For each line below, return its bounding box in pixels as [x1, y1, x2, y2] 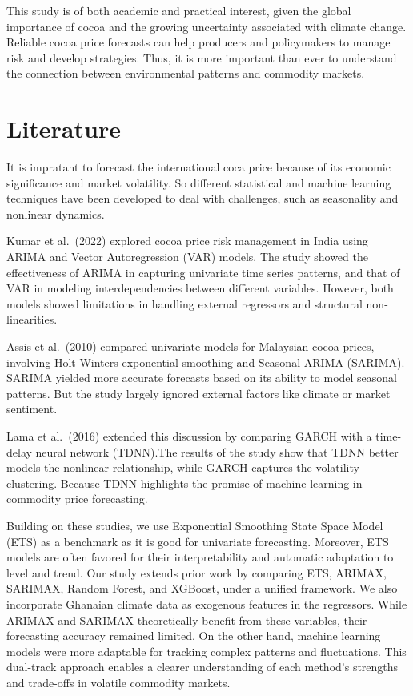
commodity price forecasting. [6, 490, 148, 507]
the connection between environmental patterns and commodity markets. [6, 65, 365, 82]
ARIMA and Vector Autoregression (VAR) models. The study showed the [6, 248, 368, 265]
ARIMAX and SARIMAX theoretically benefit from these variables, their [6, 611, 367, 628]
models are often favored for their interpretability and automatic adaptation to [6, 549, 394, 565]
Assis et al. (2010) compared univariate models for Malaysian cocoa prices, [6, 338, 375, 355]
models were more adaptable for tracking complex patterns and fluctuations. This [6, 642, 407, 659]
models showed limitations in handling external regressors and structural [6, 295, 363, 312]
